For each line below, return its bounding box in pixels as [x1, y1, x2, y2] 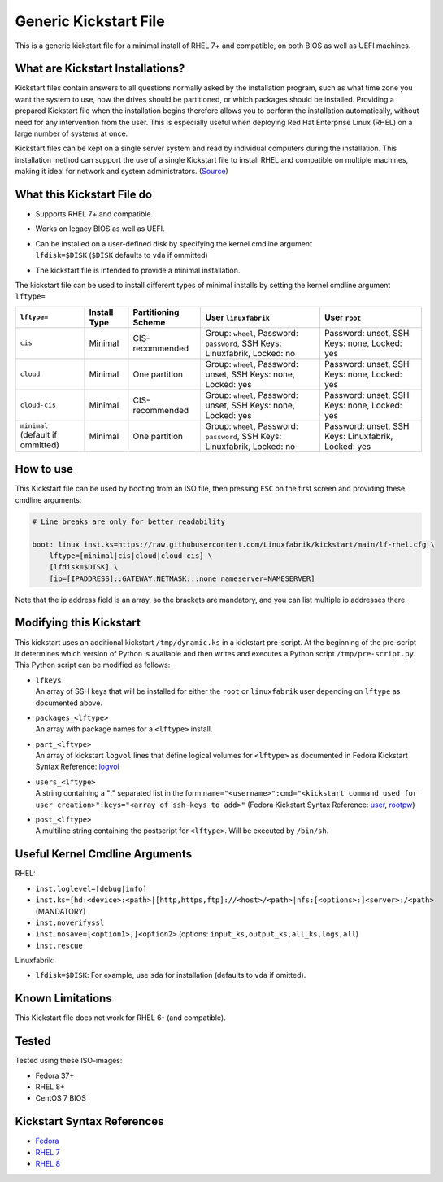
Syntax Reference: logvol [35, 761, 119, 772]
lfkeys [35, 675, 62, 685]
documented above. [35, 698, 103, 708]
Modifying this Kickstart [15, 616, 141, 630]
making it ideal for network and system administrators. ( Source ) [15, 167, 229, 177]
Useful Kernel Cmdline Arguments [15, 847, 193, 861]
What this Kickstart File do [15, 188, 153, 201]
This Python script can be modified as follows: [15, 660, 171, 670]
